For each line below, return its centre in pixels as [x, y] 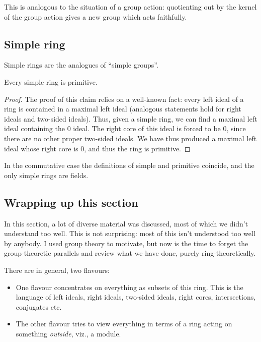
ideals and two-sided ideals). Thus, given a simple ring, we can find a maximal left [131, 118]
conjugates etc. [39, 306]
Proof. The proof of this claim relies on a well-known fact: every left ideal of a [124, 99]
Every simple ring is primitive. [51, 81]
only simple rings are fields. [46, 175]
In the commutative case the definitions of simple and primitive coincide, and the [129, 165]
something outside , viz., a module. [68, 333]
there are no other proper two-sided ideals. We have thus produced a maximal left [130, 138]
